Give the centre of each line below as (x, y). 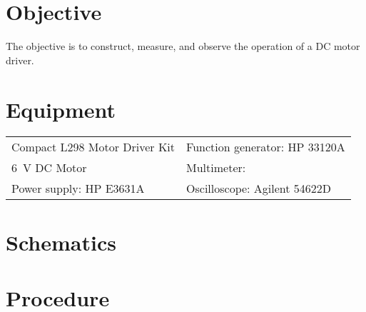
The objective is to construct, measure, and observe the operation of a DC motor (183, 46)
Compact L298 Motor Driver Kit (93, 147)
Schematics (61, 242)
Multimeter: (216, 168)
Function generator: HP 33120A (266, 147)
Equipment (61, 109)
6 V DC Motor (49, 168)
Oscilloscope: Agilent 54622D (259, 188)
